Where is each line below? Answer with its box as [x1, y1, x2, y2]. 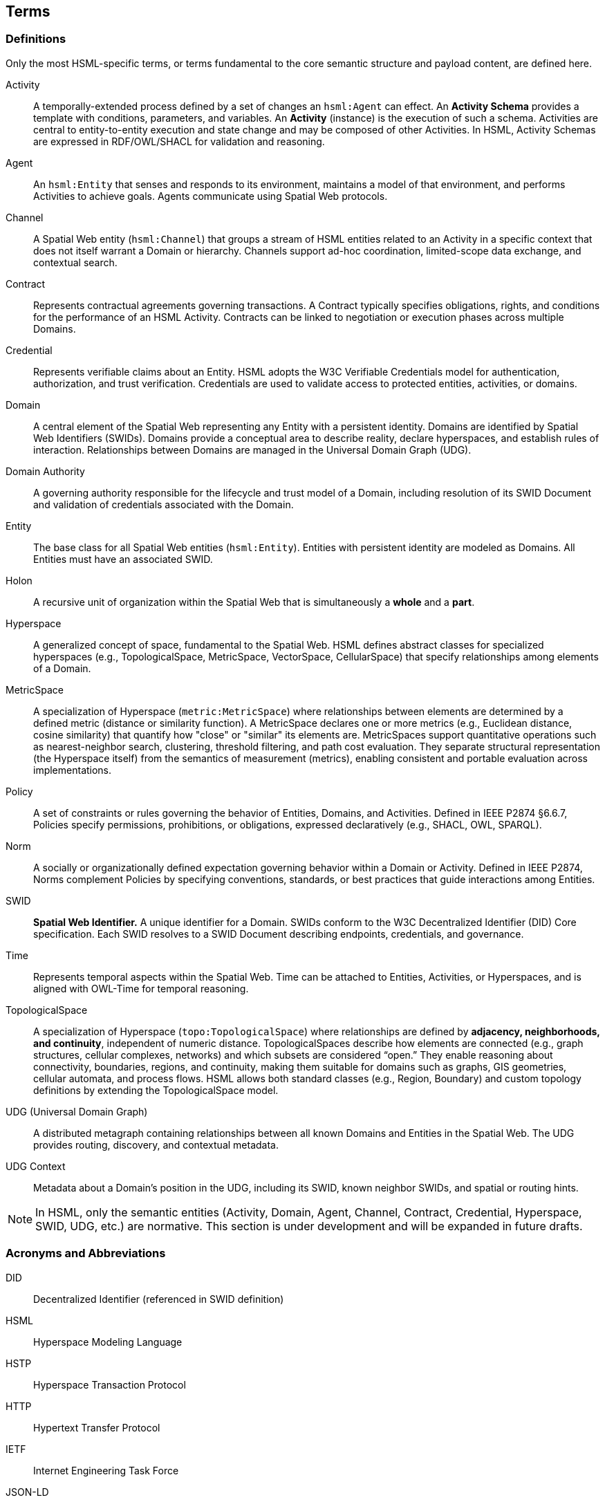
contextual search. [33, 256, 118, 268]
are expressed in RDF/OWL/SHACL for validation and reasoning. [33, 135, 325, 147]
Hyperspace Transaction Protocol [33, 1378, 186, 1391]
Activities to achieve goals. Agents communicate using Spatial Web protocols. [33, 189, 388, 202]
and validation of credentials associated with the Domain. [33, 498, 294, 510]
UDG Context [6, 1160, 66, 1172]
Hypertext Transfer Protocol [33, 1421, 160, 1434]
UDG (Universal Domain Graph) [6, 1105, 148, 1118]
